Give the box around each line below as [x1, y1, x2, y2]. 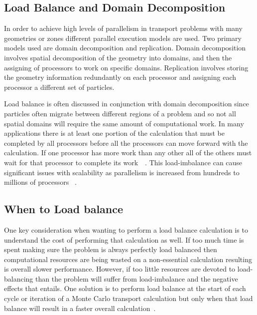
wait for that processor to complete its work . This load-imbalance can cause [4, 157, 243, 167]
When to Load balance [4, 201, 124, 217]
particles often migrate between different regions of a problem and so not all [4, 108, 236, 118]
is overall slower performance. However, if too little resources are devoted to [4, 264, 236, 274]
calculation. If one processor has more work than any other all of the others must [4, 147, 252, 158]
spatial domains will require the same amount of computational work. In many [4, 118, 244, 128]
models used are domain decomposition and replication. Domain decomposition [4, 42, 246, 53]
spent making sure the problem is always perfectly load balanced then [4, 244, 217, 255]
